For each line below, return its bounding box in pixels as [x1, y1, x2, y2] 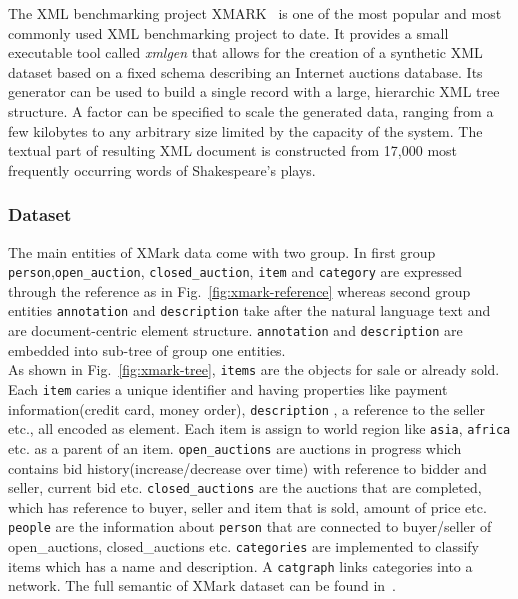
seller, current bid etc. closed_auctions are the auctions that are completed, [8, 477, 482, 498]
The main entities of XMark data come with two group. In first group [8, 241, 436, 262]
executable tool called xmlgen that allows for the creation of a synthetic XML [8, 42, 483, 63]
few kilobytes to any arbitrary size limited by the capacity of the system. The [8, 120, 483, 141]
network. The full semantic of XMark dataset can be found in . [8, 575, 396, 596]
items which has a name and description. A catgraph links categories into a [8, 555, 473, 576]
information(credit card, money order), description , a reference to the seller [8, 398, 485, 419]
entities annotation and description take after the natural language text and [8, 300, 491, 321]
